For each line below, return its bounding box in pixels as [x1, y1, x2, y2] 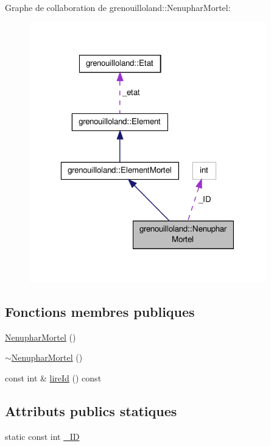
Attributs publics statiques [5, 401, 177, 420]
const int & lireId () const [5, 371, 102, 384]
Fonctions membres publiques [5, 302, 195, 320]
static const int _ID [5, 430, 80, 442]
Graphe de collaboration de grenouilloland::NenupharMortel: [5, 1, 231, 13]
